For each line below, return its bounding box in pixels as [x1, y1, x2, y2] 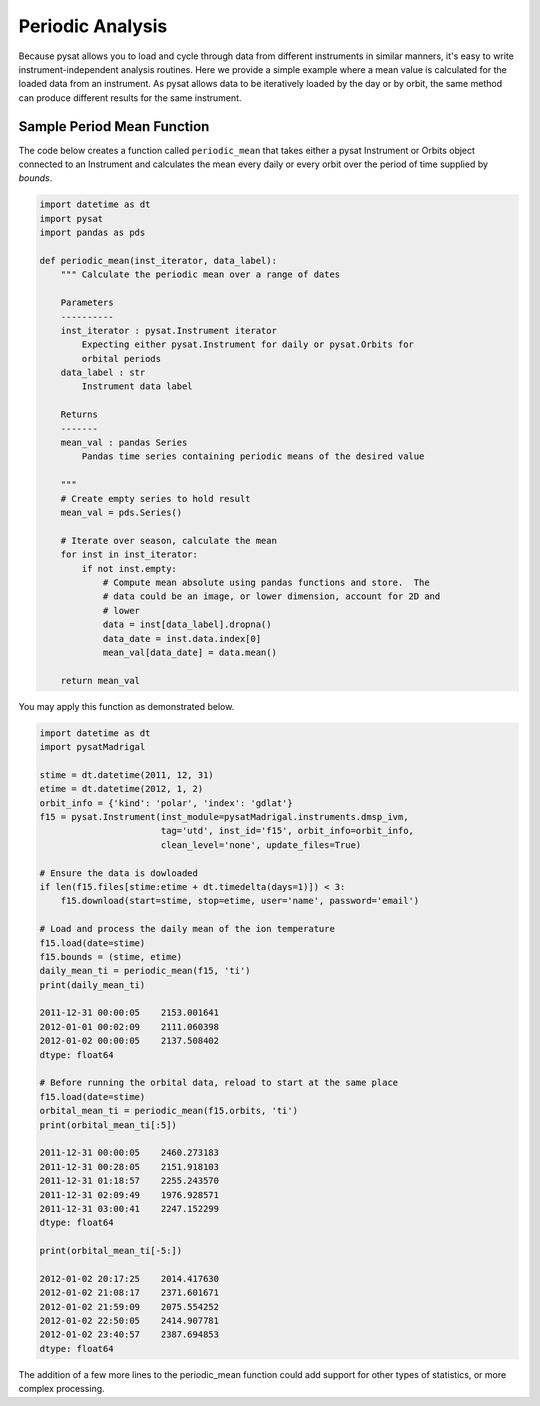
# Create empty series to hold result [60, 493, 251, 504]
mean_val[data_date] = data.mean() [102, 646, 277, 658]
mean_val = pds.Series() [60, 506, 183, 518]
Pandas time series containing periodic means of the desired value [81, 451, 425, 462]
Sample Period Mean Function [18, 118, 210, 135]
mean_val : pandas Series [60, 437, 188, 449]
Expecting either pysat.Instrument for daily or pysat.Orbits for [81, 339, 415, 350]
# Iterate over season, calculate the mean [60, 535, 277, 546]
